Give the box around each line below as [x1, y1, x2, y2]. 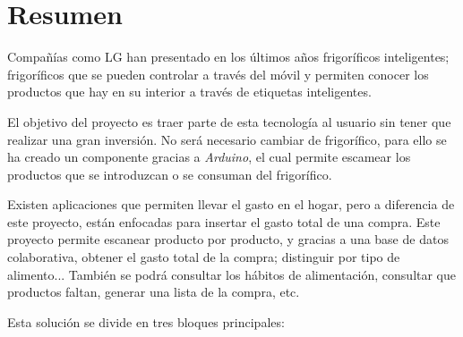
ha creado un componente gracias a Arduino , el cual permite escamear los [7, 147, 411, 166]
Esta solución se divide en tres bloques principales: [7, 312, 285, 331]
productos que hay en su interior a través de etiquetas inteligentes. [7, 82, 372, 101]
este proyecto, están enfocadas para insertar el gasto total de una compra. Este [7, 212, 441, 231]
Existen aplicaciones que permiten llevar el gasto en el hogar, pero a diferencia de [7, 195, 455, 214]
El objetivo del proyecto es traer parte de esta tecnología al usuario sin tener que [7, 112, 451, 131]
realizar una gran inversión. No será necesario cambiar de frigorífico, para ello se [7, 130, 447, 148]
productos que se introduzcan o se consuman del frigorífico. [7, 164, 332, 183]
